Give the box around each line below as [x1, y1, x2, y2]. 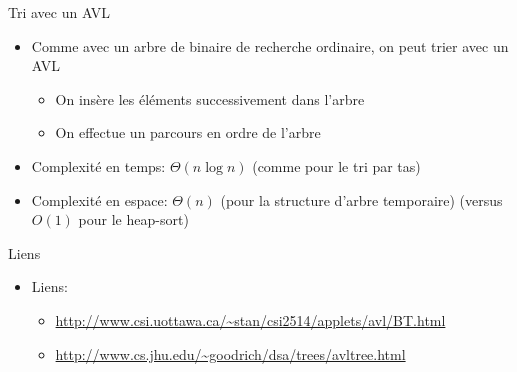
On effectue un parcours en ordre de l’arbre [55, 122, 321, 143]
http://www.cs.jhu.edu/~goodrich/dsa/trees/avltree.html [55, 343, 406, 364]
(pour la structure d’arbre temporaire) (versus [220, 189, 503, 210]
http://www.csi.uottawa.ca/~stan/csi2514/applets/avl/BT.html [55, 309, 446, 330]
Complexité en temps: [31, 155, 166, 176]
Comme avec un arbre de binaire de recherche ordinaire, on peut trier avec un [31, 35, 509, 56]
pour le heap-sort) [78, 209, 189, 230]
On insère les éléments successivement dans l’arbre [55, 88, 365, 109]
